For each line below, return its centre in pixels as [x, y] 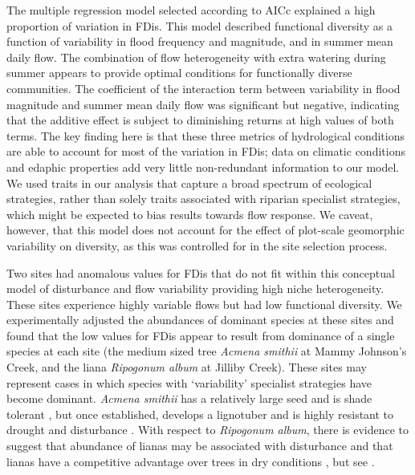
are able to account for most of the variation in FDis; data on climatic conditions [206, 151]
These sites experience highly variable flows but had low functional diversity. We [204, 304]
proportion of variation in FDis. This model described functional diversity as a [199, 25]
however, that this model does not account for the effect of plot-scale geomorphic [205, 230]
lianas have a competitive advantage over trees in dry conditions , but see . [191, 461]
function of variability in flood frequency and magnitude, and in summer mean [200, 41]
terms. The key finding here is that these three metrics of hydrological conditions [206, 135]
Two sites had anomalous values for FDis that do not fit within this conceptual [201, 272]
